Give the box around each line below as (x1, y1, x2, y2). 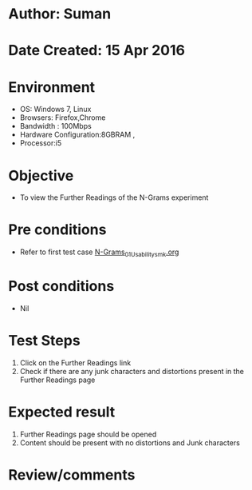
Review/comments (8, 465, 136, 484)
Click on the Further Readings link (19, 357, 132, 368)
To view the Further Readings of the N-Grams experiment (19, 193, 209, 202)
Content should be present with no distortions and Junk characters (19, 437, 241, 448)
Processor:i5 (19, 138, 62, 148)
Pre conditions (8, 221, 107, 239)
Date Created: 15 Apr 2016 (8, 42, 186, 60)
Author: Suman (8, 5, 112, 23)
